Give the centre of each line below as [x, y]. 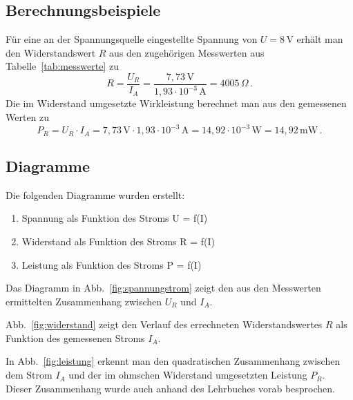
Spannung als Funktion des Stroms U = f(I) [115, 218]
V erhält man [315, 39]
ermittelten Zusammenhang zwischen [84, 301]
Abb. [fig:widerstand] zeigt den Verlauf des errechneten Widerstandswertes [164, 324]
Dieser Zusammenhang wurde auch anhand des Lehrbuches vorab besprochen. [170, 388]
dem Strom [29, 375]
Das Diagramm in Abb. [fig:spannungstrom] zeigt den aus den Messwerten [163, 288]
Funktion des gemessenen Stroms [75, 337]
